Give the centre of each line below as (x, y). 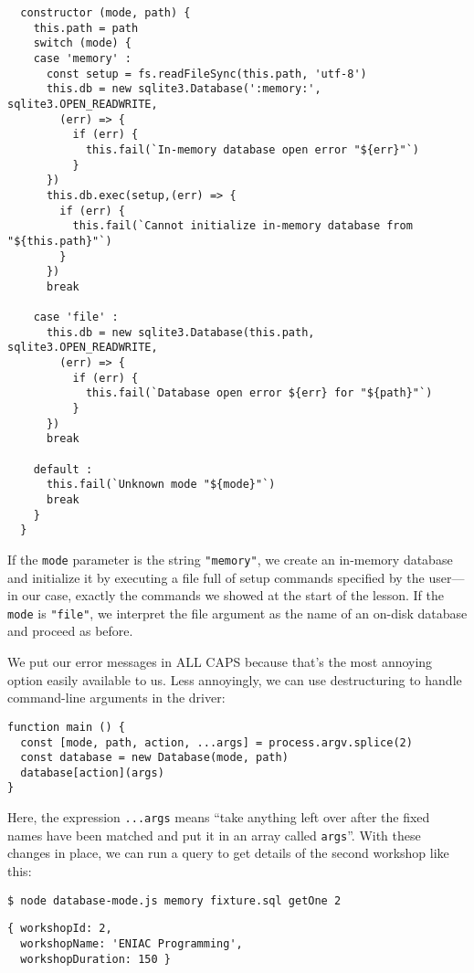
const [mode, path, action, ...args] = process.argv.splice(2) (216, 742)
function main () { (66, 727)
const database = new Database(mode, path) (154, 758)
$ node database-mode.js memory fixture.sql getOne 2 (174, 900)
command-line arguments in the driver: (116, 698)
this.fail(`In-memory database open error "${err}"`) (253, 149)
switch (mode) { (83, 43)
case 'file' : (76, 317)
